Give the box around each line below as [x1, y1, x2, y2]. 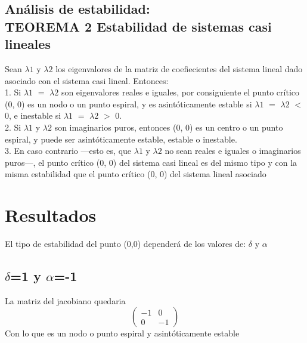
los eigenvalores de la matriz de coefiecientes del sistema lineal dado [55, 62, 303, 75]
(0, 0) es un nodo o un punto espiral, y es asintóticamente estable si [5, 97, 252, 110]
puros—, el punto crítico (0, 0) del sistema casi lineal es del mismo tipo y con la [5, 156, 297, 168]
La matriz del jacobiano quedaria [5, 294, 126, 307]
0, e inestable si [5, 109, 61, 122]
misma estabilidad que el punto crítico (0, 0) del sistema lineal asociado [5, 168, 266, 180]
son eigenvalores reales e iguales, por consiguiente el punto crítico [61, 86, 300, 98]
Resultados [5, 203, 97, 227]
